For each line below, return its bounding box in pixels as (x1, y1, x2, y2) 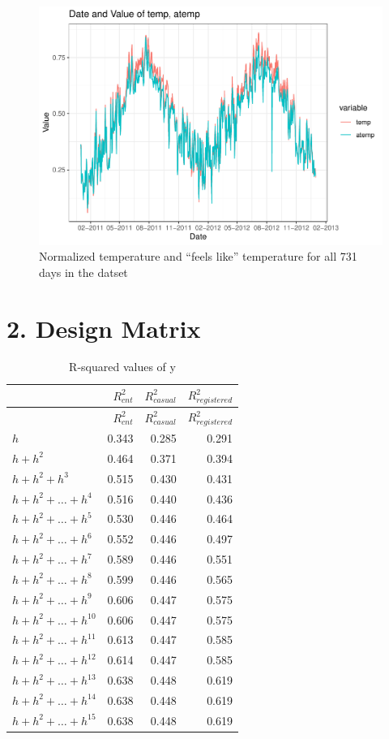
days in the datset (39, 263, 128, 280)
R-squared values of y (69, 358, 176, 375)
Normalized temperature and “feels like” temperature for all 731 (39, 248, 357, 265)
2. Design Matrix (6, 311, 201, 344)
